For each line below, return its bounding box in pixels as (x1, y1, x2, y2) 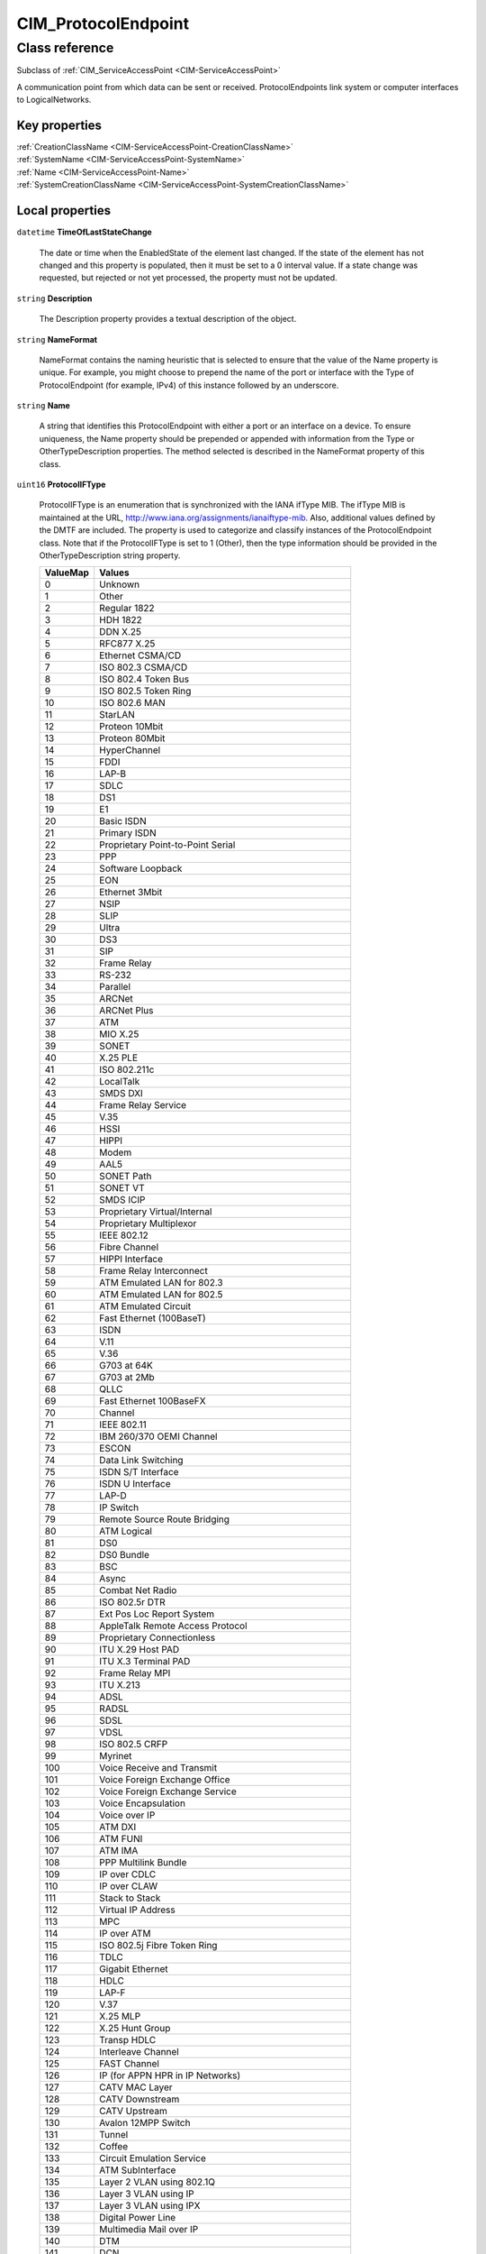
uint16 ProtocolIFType (16, 479, 106, 490)
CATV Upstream (99, 2105, 168, 2118)
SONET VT (99, 1182, 145, 1195)
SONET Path (99, 1170, 152, 1183)
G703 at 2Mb (99, 1371, 155, 1384)
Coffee (99, 2140, 129, 2153)
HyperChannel (99, 744, 161, 756)
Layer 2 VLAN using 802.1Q (99, 2176, 216, 2188)
